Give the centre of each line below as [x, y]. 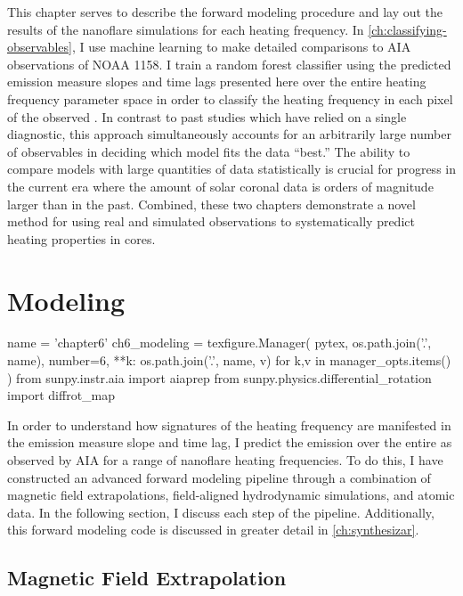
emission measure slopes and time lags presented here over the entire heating [217, 82]
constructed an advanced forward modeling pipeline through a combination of [219, 477]
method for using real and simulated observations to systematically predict [211, 221]
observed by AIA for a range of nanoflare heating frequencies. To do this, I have [225, 460]
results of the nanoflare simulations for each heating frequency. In [186, 29]
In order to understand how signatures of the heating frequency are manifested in [229, 425]
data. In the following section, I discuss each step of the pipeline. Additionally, [221, 512]
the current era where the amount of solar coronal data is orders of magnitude [220, 186]
